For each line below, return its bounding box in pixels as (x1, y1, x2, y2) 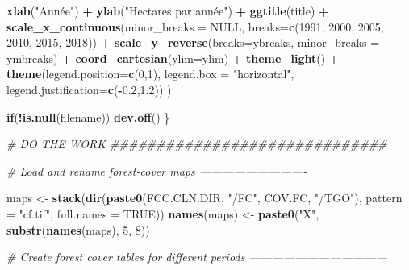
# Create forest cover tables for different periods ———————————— (6, 248, 387, 265)
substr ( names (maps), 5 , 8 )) (6, 221, 150, 238)
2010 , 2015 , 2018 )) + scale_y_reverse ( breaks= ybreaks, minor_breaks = (6, 34, 380, 51)
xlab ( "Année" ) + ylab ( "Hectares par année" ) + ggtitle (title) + (6, 2, 329, 19)
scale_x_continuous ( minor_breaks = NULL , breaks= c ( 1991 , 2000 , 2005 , (6, 18, 384, 35)
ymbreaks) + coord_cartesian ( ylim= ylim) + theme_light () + (6, 49, 340, 66)
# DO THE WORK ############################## (6, 135, 387, 152)
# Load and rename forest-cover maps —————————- (6, 162, 307, 179)
